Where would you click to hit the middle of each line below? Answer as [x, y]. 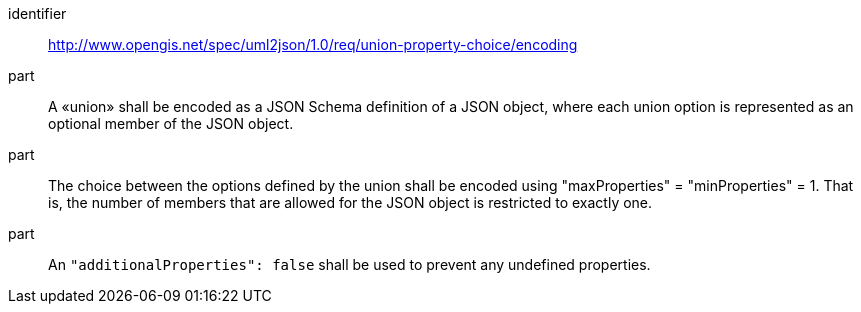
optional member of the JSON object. [171, 123]
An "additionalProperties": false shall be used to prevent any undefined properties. [349, 264]
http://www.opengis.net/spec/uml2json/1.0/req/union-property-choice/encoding [313, 44]
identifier [37, 13]
